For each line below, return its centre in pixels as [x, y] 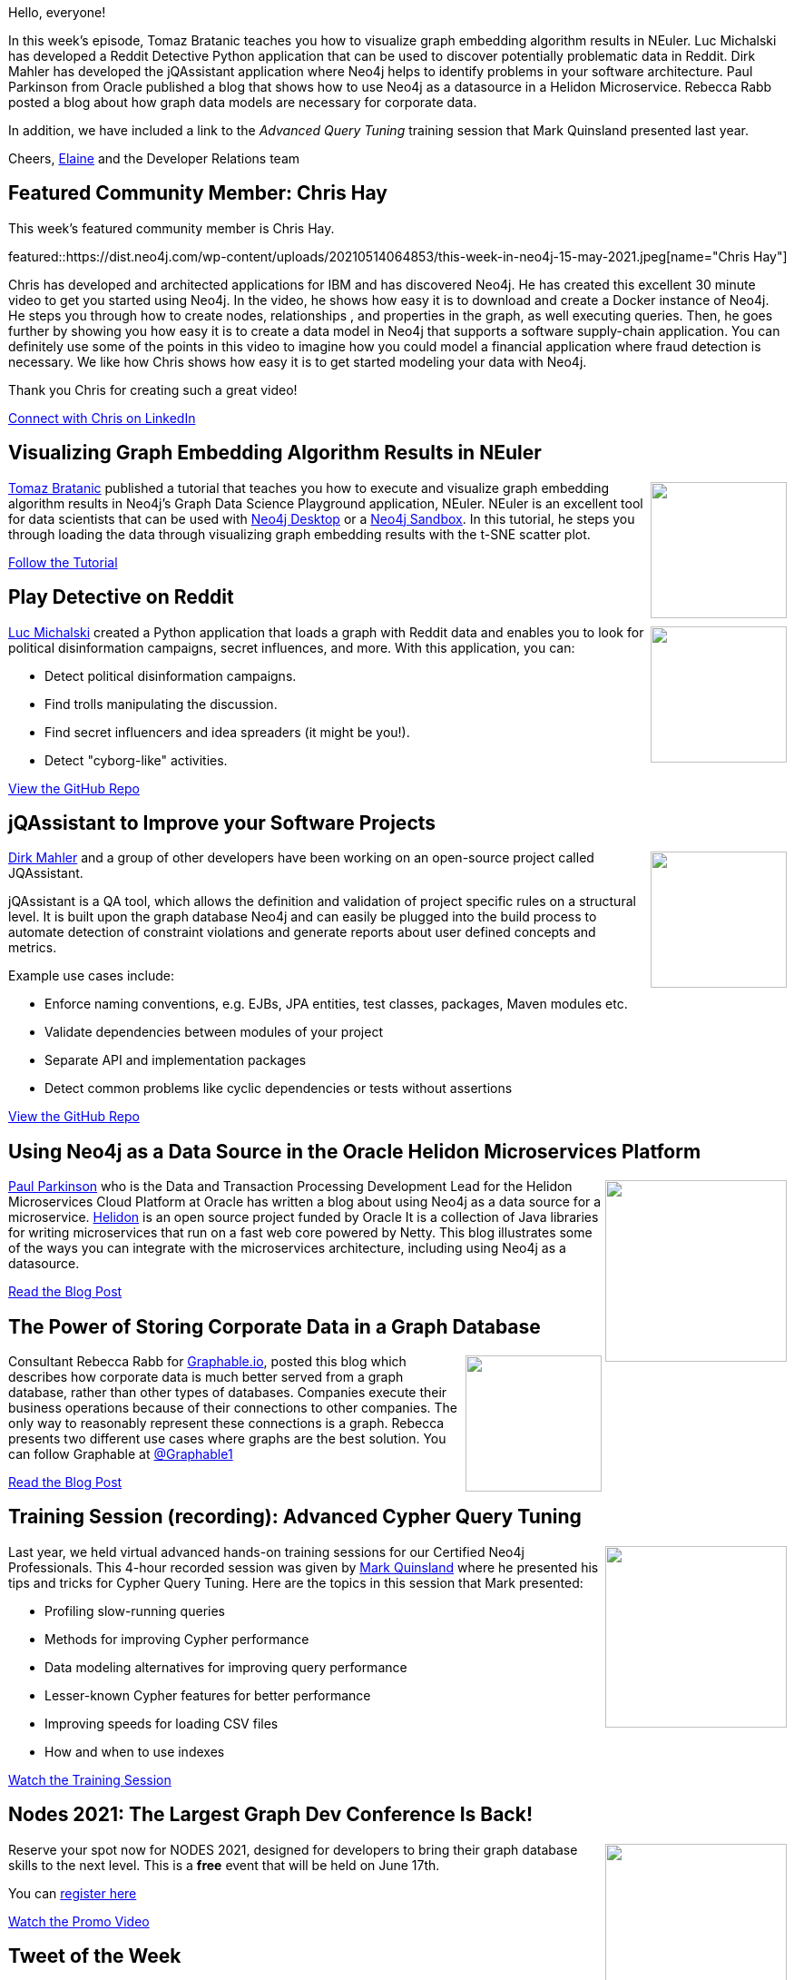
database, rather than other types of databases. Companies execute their [228, 1393]
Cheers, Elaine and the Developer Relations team [154, 158]
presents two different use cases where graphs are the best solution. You [227, 1439]
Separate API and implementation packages [176, 1060]
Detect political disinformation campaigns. [171, 675]
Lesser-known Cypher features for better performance [208, 1695]
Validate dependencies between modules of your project [214, 1032]
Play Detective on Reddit [121, 597]
